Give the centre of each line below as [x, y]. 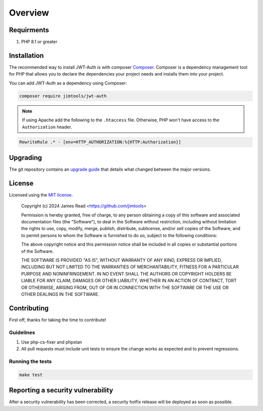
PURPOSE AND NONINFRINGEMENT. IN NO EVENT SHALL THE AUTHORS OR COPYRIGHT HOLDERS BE [126, 274]
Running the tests [30, 362]
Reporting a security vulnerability [61, 390]
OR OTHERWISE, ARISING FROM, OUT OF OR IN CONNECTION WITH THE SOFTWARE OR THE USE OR [125, 287]
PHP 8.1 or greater [39, 42]
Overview [29, 13]
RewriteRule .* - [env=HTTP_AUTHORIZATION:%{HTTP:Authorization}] [100, 142]
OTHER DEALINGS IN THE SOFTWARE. [60, 294]
